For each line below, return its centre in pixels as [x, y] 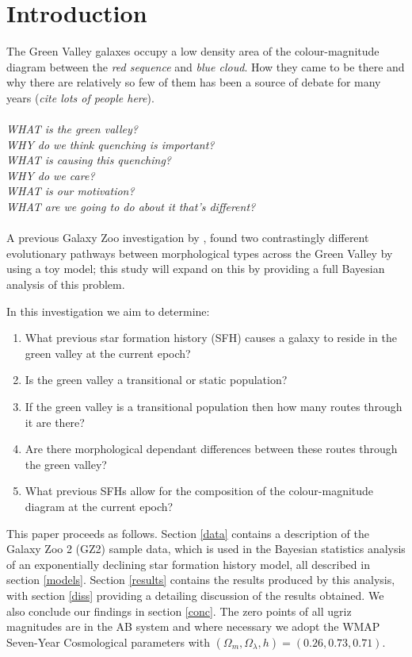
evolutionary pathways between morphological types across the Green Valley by [200, 253]
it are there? [55, 422]
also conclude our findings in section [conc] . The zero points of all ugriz [179, 611]
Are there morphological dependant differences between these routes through [211, 449]
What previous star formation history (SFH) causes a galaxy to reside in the [211, 338]
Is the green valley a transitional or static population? [156, 380]
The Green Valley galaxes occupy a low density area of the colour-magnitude [193, 51]
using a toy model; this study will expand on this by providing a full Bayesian [196, 269]
